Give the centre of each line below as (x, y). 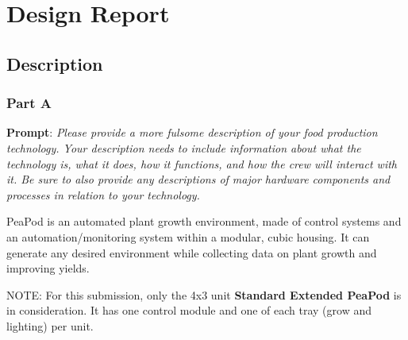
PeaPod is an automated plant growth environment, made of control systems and (204, 221)
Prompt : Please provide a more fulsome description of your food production (192, 132)
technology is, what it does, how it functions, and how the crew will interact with (202, 163)
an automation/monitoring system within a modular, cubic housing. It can (188, 236)
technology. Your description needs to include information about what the (184, 147)
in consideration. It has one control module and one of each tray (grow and (189, 310)
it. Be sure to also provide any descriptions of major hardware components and (198, 179)
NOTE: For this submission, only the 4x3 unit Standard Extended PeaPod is (204, 294)
